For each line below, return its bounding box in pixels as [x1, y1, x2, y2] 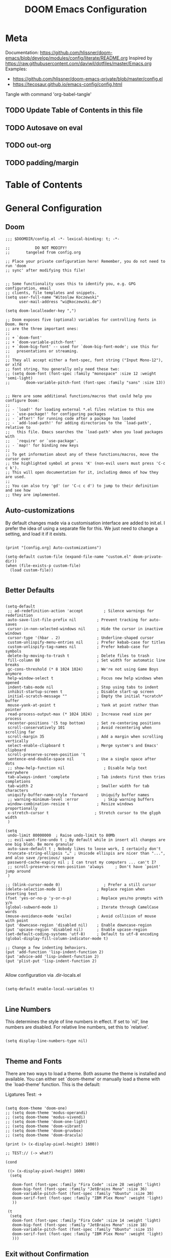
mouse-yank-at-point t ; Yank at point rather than [7, 703, 159, 708]
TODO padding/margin [5, 158, 79, 167]
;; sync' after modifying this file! [5, 268, 86, 273]
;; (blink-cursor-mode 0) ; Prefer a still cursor [5, 882, 157, 888]
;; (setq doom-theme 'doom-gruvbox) [5, 1128, 83, 1133]
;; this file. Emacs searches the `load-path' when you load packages [5, 429, 163, 435]
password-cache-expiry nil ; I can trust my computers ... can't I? [7, 860, 157, 865]
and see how [5, 487, 31, 493]
